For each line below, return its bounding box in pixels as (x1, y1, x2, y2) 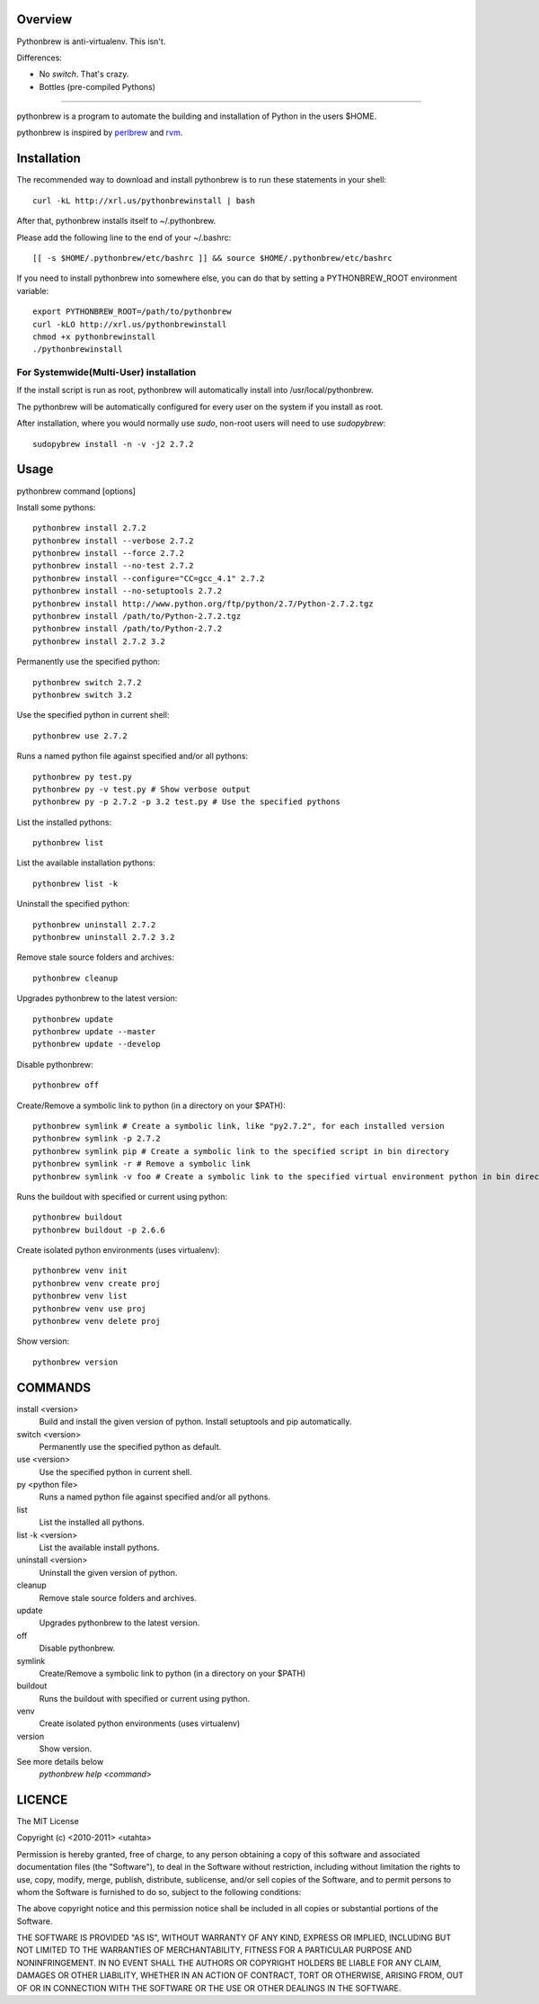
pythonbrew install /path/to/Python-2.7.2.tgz (32, 612, 242, 622)
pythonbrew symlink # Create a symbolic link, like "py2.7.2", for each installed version (32, 1121, 445, 1131)
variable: (16, 285, 49, 296)
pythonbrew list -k (32, 878, 119, 889)
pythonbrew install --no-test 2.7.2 (32, 560, 194, 571)
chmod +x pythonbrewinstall (32, 331, 156, 342)
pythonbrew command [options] (16, 486, 137, 497)
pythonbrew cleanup (32, 972, 119, 983)
